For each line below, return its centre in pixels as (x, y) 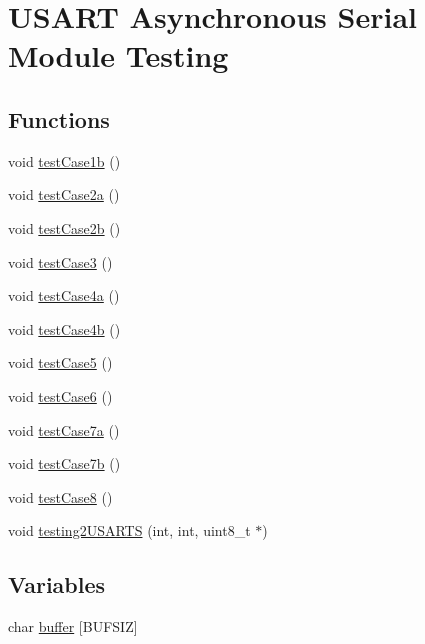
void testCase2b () (64, 227)
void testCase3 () (60, 261)
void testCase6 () (60, 395)
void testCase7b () (64, 463)
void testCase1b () (64, 160)
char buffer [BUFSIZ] (73, 626)
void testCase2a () (64, 194)
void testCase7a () (64, 429)
